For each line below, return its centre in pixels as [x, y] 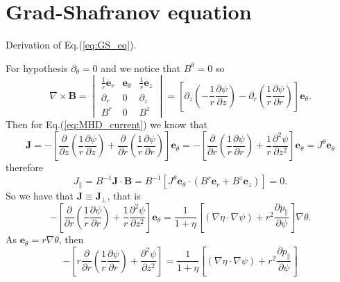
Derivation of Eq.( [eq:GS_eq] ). [71, 45]
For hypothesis [37, 68]
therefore [25, 167]
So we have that [40, 196]
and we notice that [141, 68]
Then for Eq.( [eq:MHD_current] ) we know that [107, 124]
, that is [124, 196]
